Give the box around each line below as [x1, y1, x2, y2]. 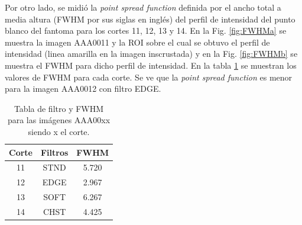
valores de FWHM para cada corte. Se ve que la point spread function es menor [5, 70, 293, 83]
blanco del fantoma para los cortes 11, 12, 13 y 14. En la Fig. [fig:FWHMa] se [5, 24, 287, 37]
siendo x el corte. [28, 125, 90, 137]
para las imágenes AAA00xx [7, 114, 111, 126]
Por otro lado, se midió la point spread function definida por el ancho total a [5, 1, 281, 13]
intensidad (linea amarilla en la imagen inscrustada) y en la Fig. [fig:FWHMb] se [5, 47, 298, 60]
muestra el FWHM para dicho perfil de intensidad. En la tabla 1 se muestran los [5, 59, 297, 71]
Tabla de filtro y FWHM [14, 102, 104, 114]
